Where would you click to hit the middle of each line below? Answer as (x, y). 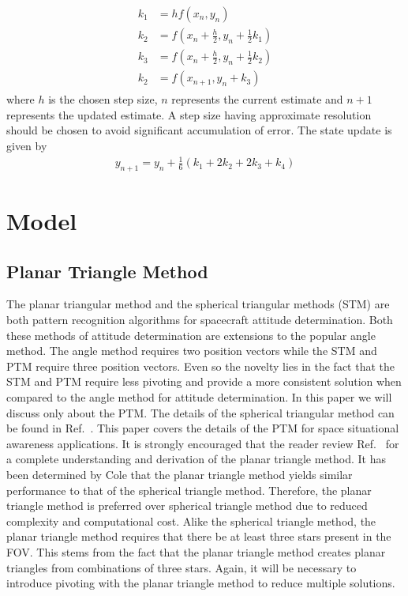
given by (27, 145)
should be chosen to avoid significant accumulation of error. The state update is (199, 130)
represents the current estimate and (257, 99)
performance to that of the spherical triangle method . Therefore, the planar (189, 490)
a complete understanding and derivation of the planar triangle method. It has (197, 459)
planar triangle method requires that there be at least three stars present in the (199, 536)
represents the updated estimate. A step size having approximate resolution (189, 114)
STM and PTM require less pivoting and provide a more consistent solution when (204, 381)
